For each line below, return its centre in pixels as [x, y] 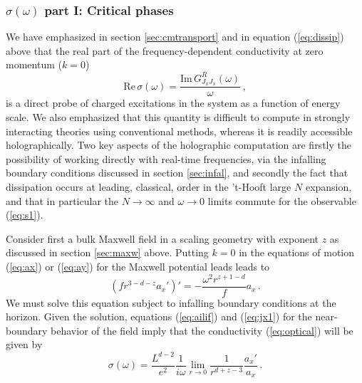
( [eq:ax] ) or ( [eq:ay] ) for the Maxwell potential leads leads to [138, 266]
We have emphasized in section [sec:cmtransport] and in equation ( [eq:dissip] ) [175, 37]
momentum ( [34, 64]
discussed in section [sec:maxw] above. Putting [107, 252]
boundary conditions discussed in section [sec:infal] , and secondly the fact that [177, 173]
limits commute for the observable [282, 200]
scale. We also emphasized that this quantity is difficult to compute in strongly [178, 116]
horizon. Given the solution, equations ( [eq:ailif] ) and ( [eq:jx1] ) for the [159, 316]
